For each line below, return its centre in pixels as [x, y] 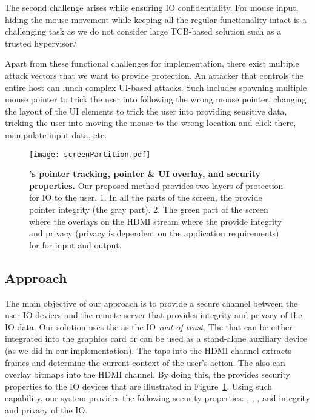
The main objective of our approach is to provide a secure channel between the [151, 303]
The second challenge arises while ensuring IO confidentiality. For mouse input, [152, 7]
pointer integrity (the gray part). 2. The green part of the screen [149, 209]
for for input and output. [75, 245]
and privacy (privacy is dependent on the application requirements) [154, 233]
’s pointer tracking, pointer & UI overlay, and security [145, 174]
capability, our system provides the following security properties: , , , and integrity [157, 398]
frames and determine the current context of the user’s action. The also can [145, 362]
